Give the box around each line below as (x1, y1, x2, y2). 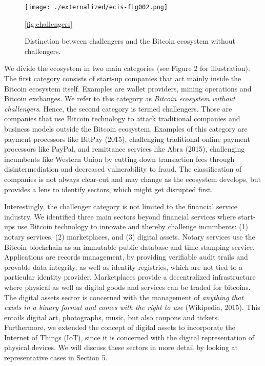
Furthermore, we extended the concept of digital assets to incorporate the (4, 322, 235, 333)
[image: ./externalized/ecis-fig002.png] (25, 4, 168, 11)
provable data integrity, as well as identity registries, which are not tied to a (4, 261, 243, 272)
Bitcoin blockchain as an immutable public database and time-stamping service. (4, 241, 255, 252)
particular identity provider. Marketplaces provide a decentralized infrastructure (4, 271, 256, 282)
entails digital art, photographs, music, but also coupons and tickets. (4, 312, 219, 322)
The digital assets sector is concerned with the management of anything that (4, 291, 244, 302)
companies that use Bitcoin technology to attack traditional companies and (4, 113, 240, 124)
